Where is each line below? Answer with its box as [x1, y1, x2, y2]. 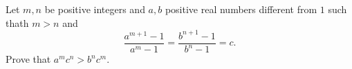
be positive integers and [44, 2, 145, 16]
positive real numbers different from [165, 2, 317, 16]
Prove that [6, 52, 51, 66]
